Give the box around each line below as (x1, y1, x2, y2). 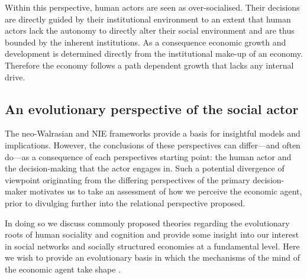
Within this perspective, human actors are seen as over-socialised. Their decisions (5, 1, 300, 13)
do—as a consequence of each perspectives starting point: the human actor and (5, 150, 292, 163)
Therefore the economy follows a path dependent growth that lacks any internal (5, 59, 294, 71)
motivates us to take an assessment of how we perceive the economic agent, (30, 185, 302, 197)
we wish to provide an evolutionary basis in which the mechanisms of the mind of (5, 251, 300, 264)
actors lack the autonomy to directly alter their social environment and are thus (5, 24, 295, 37)
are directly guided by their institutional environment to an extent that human (5, 12, 291, 25)
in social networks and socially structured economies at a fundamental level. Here (5, 239, 300, 252)
